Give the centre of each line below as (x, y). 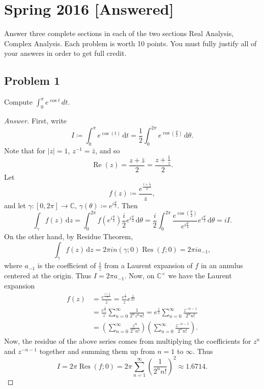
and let (15, 205)
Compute (18, 102)
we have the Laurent (200, 275)
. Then (127, 205)
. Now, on (139, 275)
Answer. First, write (36, 120)
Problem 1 (32, 80)
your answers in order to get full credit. (65, 53)
